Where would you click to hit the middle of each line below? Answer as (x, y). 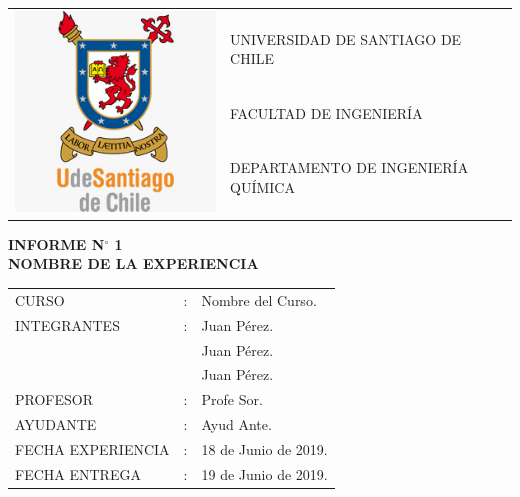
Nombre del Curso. (259, 299)
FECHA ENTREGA (78, 473)
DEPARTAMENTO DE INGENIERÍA (349, 167)
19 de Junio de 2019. (264, 473)
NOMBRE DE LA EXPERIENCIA (133, 263)
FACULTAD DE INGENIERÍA (326, 112)
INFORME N (56, 243)
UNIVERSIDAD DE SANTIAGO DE (346, 38)
